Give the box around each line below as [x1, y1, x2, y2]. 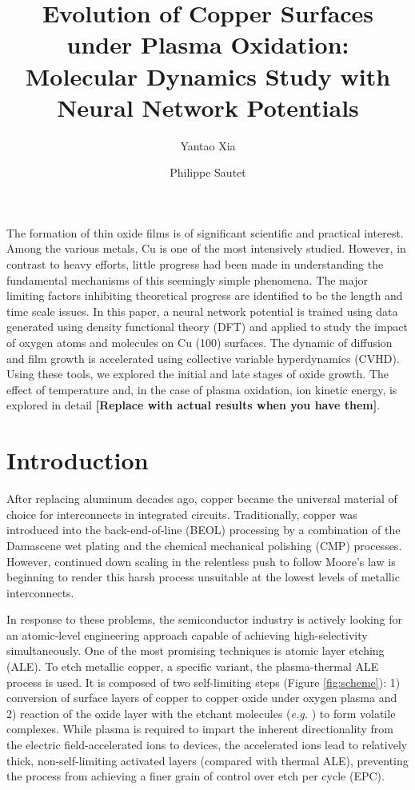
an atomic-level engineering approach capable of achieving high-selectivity [6, 626, 368, 643]
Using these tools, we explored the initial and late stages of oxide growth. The [6, 365, 389, 382]
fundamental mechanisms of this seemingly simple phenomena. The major [6, 271, 368, 288]
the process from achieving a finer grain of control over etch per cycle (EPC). [6, 768, 385, 784]
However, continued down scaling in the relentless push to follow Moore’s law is [6, 553, 396, 569]
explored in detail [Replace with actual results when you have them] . [6, 397, 381, 413]
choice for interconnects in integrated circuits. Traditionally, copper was [6, 505, 357, 522]
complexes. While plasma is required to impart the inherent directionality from [6, 720, 393, 737]
